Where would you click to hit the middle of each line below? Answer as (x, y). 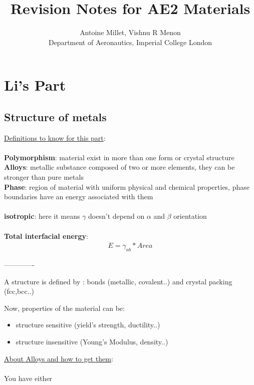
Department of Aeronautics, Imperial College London (130, 42)
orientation (190, 216)
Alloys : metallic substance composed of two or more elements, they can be (119, 167)
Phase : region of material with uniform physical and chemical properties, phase (127, 186)
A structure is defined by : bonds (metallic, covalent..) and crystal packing (118, 281)
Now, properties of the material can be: (64, 308)
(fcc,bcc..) (19, 291)
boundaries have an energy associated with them (79, 197)
